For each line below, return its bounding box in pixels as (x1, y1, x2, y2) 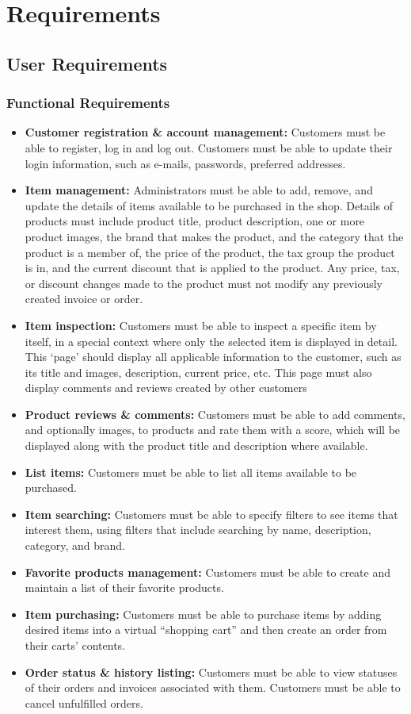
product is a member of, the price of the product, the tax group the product (25, 244, 395, 260)
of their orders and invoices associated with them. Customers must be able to (25, 679, 401, 696)
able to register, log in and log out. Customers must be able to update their (25, 139, 393, 155)
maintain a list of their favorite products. (25, 579, 224, 596)
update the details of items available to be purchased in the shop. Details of (25, 197, 393, 213)
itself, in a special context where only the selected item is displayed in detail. (25, 332, 398, 349)
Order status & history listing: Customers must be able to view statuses (25, 663, 398, 680)
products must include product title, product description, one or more (25, 213, 365, 229)
